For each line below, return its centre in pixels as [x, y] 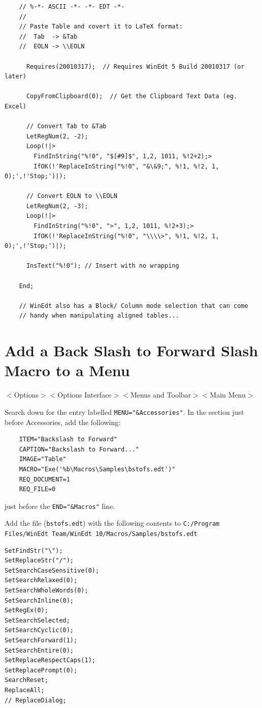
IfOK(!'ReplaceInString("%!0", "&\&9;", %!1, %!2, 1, [126, 166]
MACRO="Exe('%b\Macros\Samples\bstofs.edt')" [97, 469]
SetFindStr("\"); [34, 550]
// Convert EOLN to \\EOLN [72, 196]
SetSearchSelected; [37, 620]
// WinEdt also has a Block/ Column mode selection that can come [134, 306]
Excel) [15, 106]
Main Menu [228, 395]
